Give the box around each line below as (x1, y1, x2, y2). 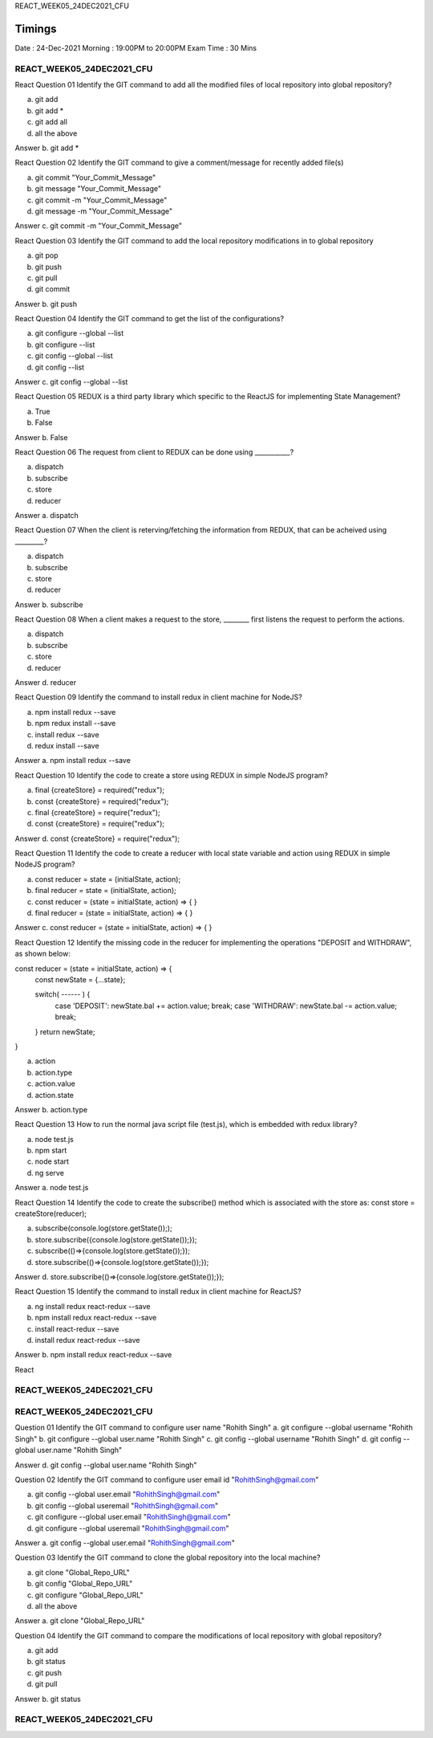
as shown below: (14, 949, 71, 959)
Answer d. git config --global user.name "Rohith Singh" (14, 1460, 197, 1470)
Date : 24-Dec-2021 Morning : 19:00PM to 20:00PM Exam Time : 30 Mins (14, 43, 257, 52)
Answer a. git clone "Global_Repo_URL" (14, 1616, 145, 1626)
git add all (34, 117, 68, 127)
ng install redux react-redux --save (34, 1301, 151, 1311)
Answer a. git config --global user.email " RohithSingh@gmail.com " (14, 1538, 236, 1548)
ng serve (34, 1168, 64, 1177)
